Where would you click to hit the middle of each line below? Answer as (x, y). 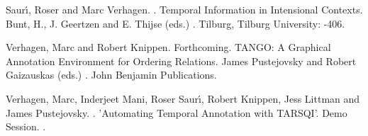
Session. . (26, 126)
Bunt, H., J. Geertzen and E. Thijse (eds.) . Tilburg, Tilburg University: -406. (175, 23)
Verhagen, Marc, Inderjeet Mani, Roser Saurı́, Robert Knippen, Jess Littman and (183, 98)
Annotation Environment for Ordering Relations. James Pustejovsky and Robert (181, 61)
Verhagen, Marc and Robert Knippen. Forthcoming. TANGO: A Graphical (168, 47)
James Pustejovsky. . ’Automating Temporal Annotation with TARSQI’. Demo (177, 112)
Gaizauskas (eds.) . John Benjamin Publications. (111, 75)
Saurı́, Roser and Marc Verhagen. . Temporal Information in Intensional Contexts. (184, 9)
